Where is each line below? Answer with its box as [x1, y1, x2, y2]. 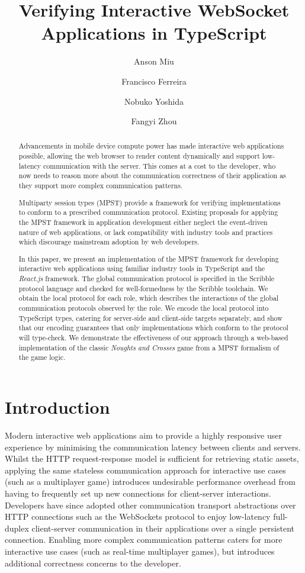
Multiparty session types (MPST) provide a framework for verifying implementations [18, 197, 281, 207]
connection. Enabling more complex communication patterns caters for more [5, 533, 282, 546]
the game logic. [18, 352, 66, 362]
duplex [5, 522, 29, 534]
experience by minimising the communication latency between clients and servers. [5, 440, 301, 453]
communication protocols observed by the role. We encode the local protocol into [18, 303, 269, 313]
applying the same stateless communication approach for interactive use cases [5, 463, 286, 476]
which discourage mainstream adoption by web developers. [18, 237, 200, 247]
